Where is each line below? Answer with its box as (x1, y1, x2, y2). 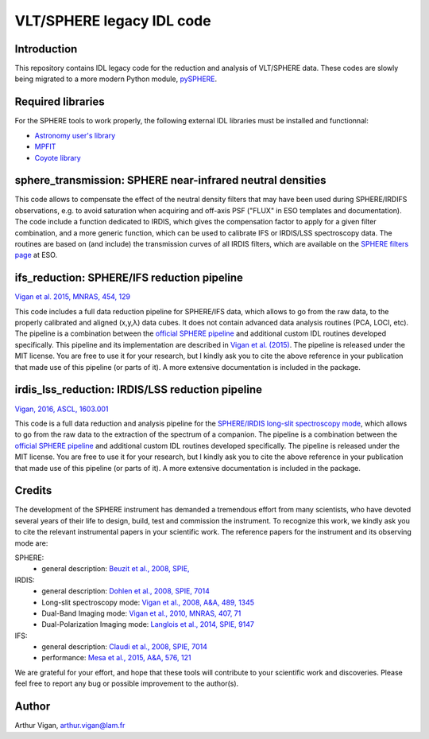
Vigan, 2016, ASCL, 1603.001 (14, 404, 109, 414)
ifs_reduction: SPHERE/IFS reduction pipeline (14, 271, 244, 285)
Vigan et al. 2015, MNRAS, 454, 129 (14, 292, 131, 301)
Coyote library (34, 153, 81, 162)
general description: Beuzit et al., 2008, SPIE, (41, 564, 190, 574)
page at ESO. (14, 251, 58, 260)
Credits (14, 484, 52, 497)
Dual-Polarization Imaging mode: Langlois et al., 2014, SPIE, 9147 (41, 620, 254, 629)
